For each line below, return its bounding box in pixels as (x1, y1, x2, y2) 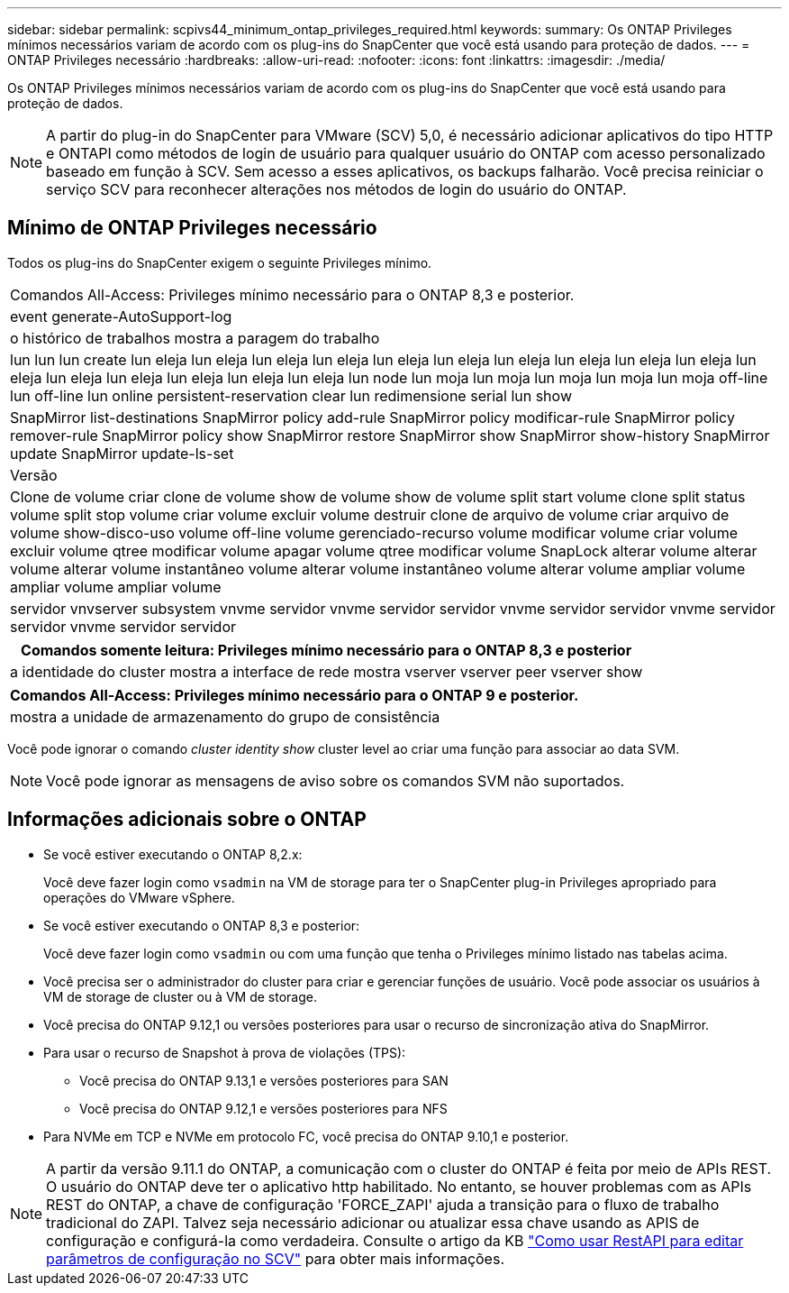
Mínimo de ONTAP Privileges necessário (7, 216, 377, 240)
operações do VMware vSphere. (43, 889, 235, 905)
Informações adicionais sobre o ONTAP (7, 808, 367, 831)
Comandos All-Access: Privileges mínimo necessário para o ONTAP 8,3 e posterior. (10, 285, 575, 304)
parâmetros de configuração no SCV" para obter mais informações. (46, 1249, 504, 1268)
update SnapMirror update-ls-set (10, 444, 234, 463)
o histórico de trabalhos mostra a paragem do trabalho (10, 328, 380, 347)
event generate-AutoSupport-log (10, 307, 232, 326)
